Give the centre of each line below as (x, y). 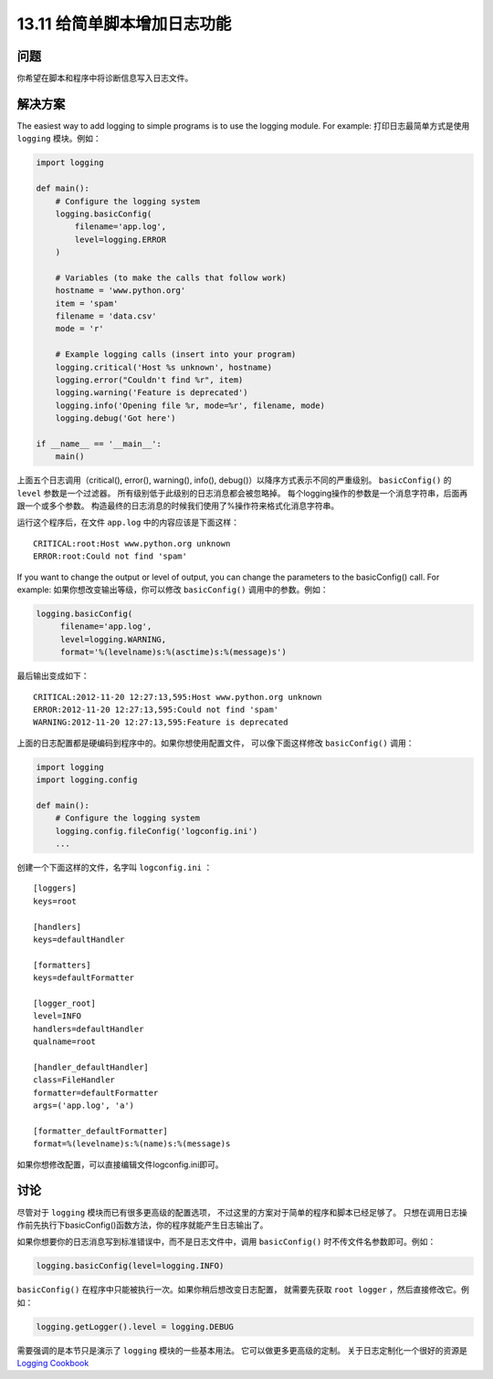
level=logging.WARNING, (113, 639)
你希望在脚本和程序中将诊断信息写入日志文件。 (105, 78)
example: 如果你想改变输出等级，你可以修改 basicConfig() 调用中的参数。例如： (173, 590)
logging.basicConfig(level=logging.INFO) (130, 1266)
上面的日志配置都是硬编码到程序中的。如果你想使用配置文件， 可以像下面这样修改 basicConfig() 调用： (215, 743)
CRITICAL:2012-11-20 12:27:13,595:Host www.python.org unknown (178, 697)
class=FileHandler (74, 1080)
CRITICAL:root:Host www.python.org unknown (132, 543)
